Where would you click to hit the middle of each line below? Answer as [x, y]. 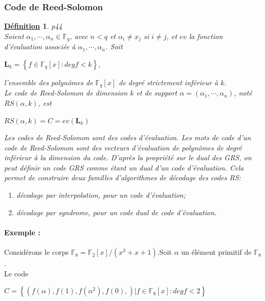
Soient [14, 36]
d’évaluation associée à [40, 46]
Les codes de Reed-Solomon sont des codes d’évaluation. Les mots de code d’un [128, 137]
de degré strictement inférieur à [168, 82]
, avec [79, 36]
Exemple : [22, 232]
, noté [243, 93]
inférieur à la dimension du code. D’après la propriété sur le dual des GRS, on [128, 157]
